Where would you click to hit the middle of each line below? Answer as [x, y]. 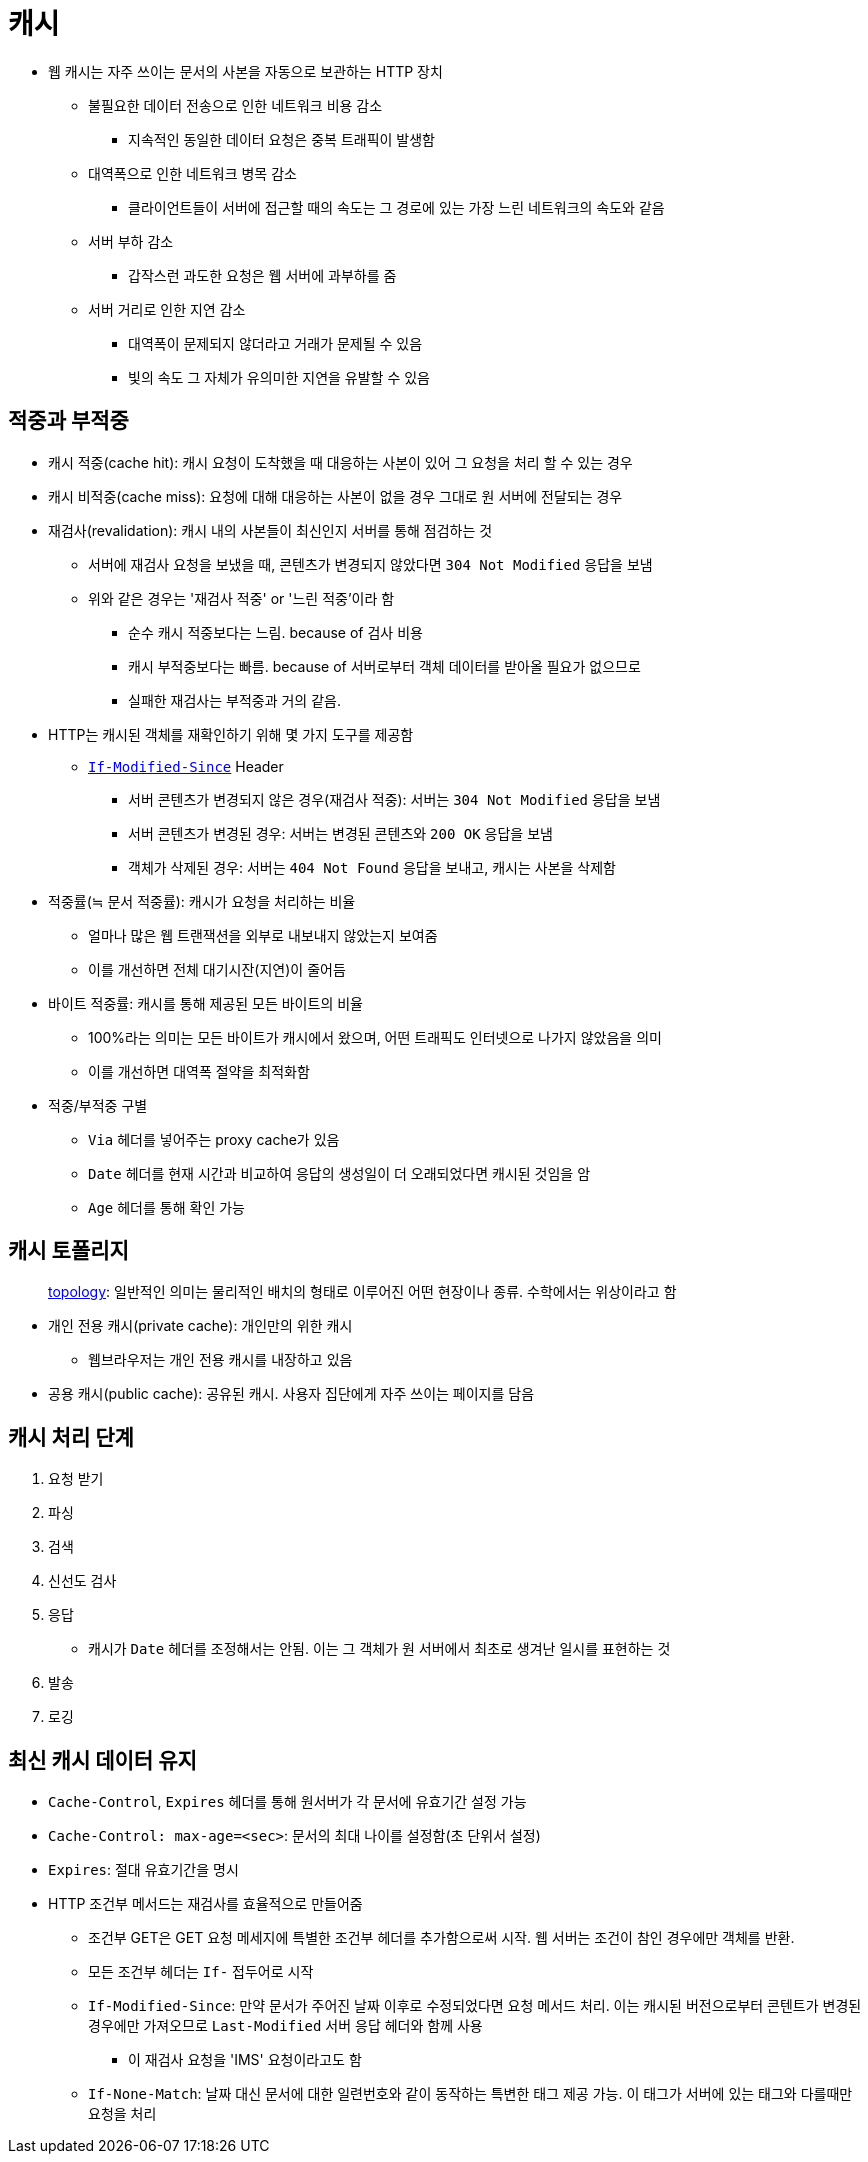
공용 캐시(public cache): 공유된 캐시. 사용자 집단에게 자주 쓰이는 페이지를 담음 [291, 1394]
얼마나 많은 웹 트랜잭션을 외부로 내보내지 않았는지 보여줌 [263, 935]
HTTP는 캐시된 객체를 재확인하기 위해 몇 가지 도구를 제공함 [231, 734]
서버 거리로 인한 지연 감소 [167, 309]
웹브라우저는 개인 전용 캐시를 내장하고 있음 [220, 1360]
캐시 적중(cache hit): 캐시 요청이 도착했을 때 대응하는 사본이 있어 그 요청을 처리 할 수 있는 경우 [340, 462]
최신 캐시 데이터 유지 [102, 1760]
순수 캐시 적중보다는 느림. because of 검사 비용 [275, 632]
